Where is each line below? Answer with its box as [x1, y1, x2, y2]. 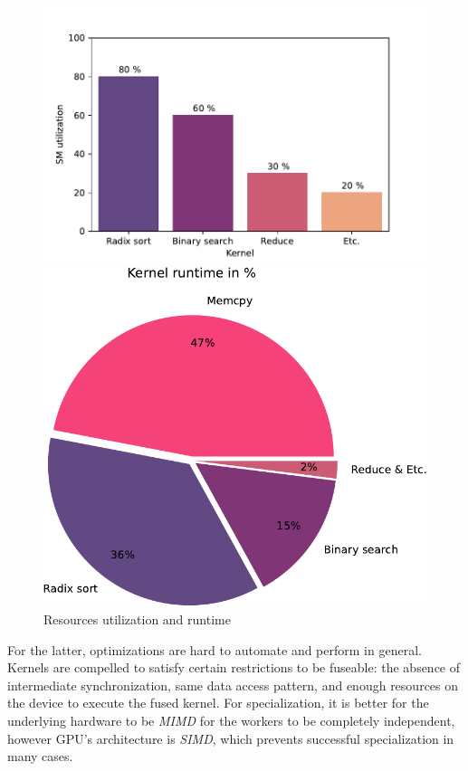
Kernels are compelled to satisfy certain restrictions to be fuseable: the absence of [7, 658, 461, 677]
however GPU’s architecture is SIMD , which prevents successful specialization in [7, 728, 454, 747]
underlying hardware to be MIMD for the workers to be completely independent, [7, 710, 455, 729]
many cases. [7, 747, 73, 766]
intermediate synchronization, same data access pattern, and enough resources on [7, 675, 459, 694]
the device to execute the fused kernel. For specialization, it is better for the [7, 693, 429, 712]
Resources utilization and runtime [43, 610, 231, 628]
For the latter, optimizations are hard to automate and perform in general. [7, 640, 422, 659]
